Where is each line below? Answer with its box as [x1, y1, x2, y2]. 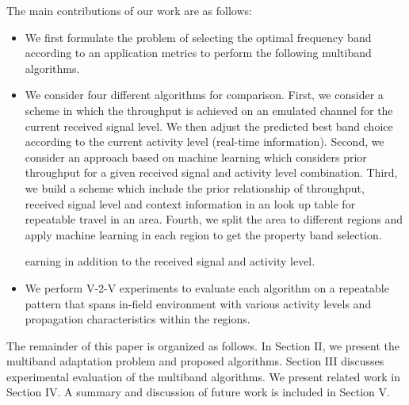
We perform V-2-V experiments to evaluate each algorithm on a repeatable [25, 279, 389, 296]
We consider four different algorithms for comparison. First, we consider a [25, 86, 384, 103]
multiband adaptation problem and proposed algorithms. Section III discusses [6, 353, 384, 369]
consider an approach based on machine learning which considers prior [25, 148, 367, 165]
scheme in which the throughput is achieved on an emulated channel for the [25, 101, 393, 118]
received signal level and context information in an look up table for [25, 195, 356, 212]
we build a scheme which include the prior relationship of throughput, [25, 179, 365, 196]
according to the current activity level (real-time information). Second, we [25, 133, 384, 150]
